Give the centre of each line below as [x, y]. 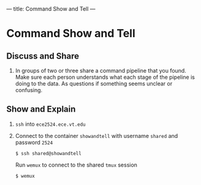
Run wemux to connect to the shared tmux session [76, 165]
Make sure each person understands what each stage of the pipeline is [105, 77]
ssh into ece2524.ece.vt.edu [50, 124]
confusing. [29, 90]
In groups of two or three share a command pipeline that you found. [101, 71]
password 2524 [34, 142]
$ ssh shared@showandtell [48, 153]
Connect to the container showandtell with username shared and [97, 136]
